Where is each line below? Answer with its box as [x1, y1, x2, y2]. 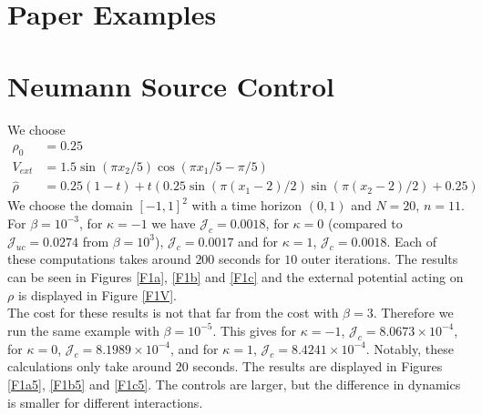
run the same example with [7, 320, 159, 339]
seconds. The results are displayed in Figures [192, 357, 443, 376]
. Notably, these [365, 339, 454, 358]
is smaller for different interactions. [7, 392, 203, 411]
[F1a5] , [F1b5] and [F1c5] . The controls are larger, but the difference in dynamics [7, 374, 461, 393]
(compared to [327, 213, 403, 232]
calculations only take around [7, 357, 172, 376]
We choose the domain [7, 196, 133, 215]
